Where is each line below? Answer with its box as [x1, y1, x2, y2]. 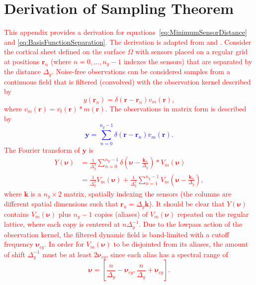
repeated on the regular [177, 208, 249, 219]
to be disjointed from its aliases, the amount [113, 239, 249, 249]
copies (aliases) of [94, 208, 148, 219]
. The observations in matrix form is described [105, 103, 247, 113]
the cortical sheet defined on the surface [4, 46, 126, 57]
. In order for [44, 239, 84, 249]
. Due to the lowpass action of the [139, 219, 243, 229]
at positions [4, 56, 40, 66]
